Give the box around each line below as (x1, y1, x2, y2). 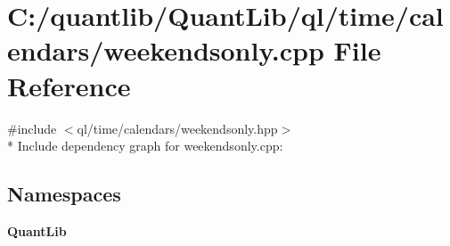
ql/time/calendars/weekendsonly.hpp (77, 119, 278, 137)
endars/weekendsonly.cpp (7, 32, 324, 69)
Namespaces (7, 180, 121, 208)
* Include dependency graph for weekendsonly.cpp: (7, 136, 283, 155)
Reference (7, 67, 131, 103)
